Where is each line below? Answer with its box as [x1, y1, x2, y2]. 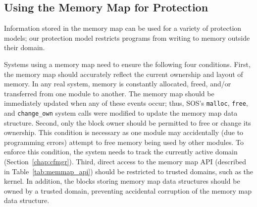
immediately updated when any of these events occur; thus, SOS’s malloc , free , [4, 98, 248, 108]
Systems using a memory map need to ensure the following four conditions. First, [4, 59, 251, 69]
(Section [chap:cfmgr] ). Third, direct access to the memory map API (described [4, 156, 247, 167]
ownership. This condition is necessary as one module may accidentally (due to [4, 127, 244, 138]
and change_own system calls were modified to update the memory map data [4, 108, 238, 118]
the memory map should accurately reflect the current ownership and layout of [4, 69, 243, 79]
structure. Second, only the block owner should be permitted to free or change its [4, 117, 251, 128]
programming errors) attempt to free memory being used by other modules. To [4, 137, 244, 147]
